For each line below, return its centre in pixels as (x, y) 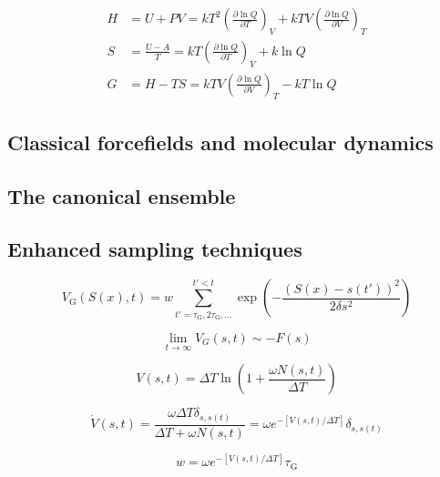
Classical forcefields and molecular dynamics (220, 142)
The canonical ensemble (122, 195)
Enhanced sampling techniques (155, 249)
